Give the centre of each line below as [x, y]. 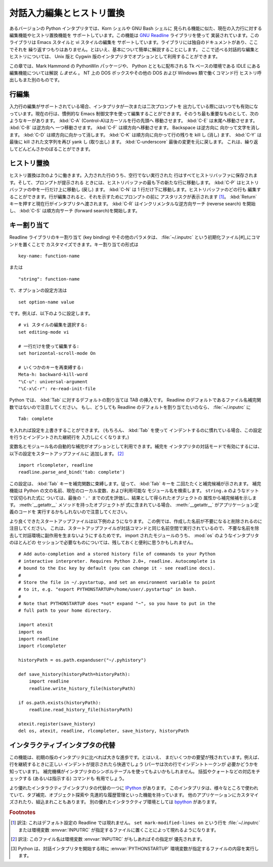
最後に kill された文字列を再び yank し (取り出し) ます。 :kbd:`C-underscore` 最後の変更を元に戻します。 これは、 [127, 142]
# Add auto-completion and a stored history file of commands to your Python [117, 554]
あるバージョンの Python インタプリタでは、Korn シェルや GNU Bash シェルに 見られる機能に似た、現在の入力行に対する [136, 28]
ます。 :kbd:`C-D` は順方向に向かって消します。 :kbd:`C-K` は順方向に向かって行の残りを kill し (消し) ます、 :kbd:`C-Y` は [135, 134]
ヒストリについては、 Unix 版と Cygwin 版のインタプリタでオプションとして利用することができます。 [115, 57]
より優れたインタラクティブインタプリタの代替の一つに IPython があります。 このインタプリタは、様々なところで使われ [134, 788]
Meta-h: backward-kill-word [53, 375]
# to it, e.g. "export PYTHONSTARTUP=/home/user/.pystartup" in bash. [108, 589]
